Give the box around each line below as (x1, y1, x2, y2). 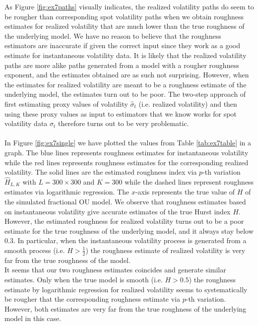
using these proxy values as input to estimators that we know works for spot (4, 108, 237, 119)
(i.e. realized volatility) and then (138, 98, 237, 109)
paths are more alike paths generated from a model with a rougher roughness (4, 60, 239, 70)
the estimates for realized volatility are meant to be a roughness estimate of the (4, 79, 247, 89)
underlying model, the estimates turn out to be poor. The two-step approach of (4, 89, 246, 99)
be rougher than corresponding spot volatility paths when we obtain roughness (4, 11, 244, 21)
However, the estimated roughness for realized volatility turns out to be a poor (4, 216, 244, 226)
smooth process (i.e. (4, 245, 65, 255)
